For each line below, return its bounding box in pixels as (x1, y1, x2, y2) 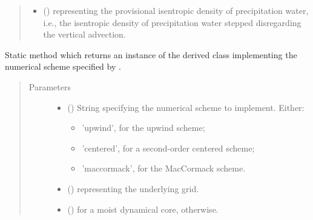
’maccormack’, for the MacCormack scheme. (82, 162, 246, 175)
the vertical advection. (43, 28, 126, 41)
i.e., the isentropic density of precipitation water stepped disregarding (43, 16, 301, 28)
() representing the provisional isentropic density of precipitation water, (43, 4, 309, 16)
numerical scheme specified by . (5, 60, 121, 73)
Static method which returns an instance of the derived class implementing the (5, 48, 297, 61)
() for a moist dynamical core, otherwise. (67, 202, 219, 215)
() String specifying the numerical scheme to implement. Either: (67, 101, 305, 113)
